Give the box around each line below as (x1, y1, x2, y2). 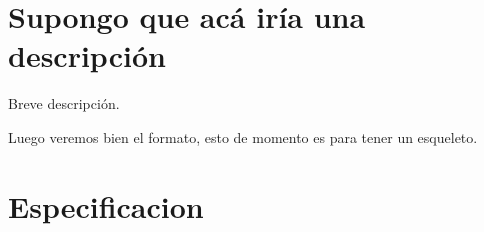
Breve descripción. (8, 93, 120, 114)
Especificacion (8, 185, 204, 226)
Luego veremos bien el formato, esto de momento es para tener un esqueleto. (8, 126, 478, 147)
